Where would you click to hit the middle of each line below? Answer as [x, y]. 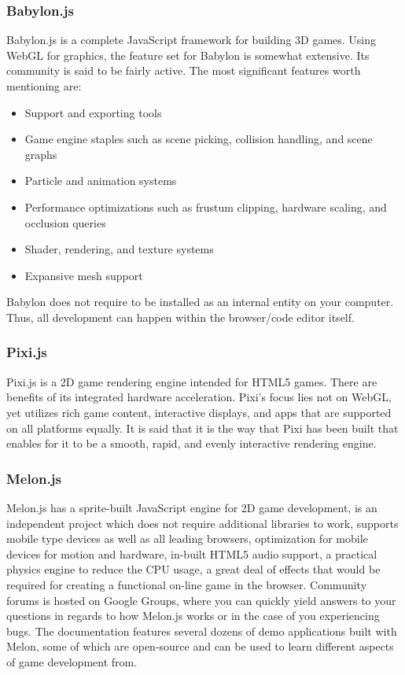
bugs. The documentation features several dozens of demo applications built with [202, 631]
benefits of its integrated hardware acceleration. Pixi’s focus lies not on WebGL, [199, 397]
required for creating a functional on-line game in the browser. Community [187, 584]
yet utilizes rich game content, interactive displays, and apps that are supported [199, 412]
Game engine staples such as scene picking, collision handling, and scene [199, 139]
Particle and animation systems [101, 181]
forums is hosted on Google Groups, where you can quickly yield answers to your [201, 600]
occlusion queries [65, 222]
